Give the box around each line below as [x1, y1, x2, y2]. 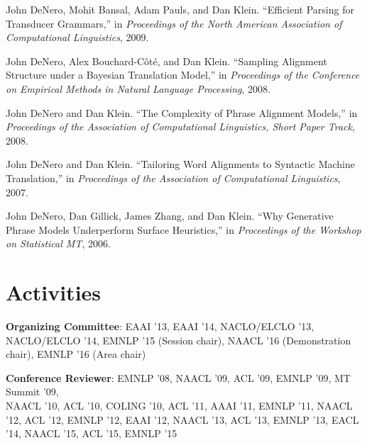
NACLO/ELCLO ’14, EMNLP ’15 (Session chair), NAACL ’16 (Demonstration [6, 332, 351, 347]
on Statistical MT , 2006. [6, 236, 111, 251]
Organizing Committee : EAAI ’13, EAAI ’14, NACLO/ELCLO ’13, [6, 319, 314, 334]
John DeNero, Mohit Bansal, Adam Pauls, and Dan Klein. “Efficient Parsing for [6, 2, 354, 16]
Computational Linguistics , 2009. [6, 30, 149, 45]
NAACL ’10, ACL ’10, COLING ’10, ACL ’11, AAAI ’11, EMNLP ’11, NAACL [6, 398, 353, 412]
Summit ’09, [6, 384, 59, 399]
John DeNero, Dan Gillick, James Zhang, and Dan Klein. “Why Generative [6, 208, 334, 223]
